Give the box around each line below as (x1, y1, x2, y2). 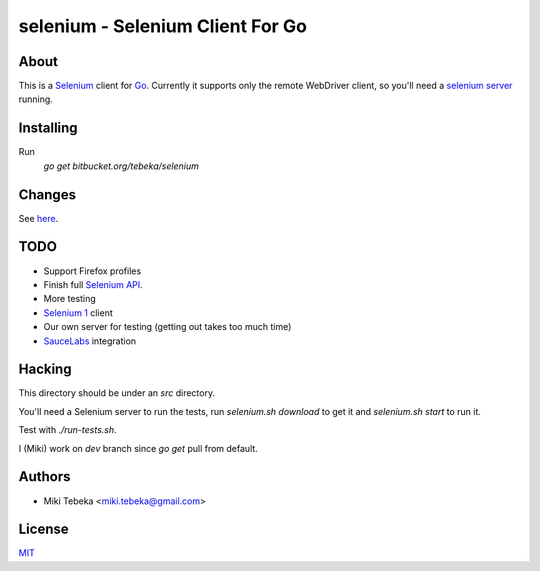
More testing (43, 293, 97, 305)
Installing (18, 120, 79, 137)
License (18, 521, 69, 538)
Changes (18, 186, 77, 203)
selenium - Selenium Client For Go (18, 15, 307, 37)
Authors (18, 468, 71, 485)
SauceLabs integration (43, 335, 137, 347)
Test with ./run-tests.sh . (18, 424, 117, 436)
